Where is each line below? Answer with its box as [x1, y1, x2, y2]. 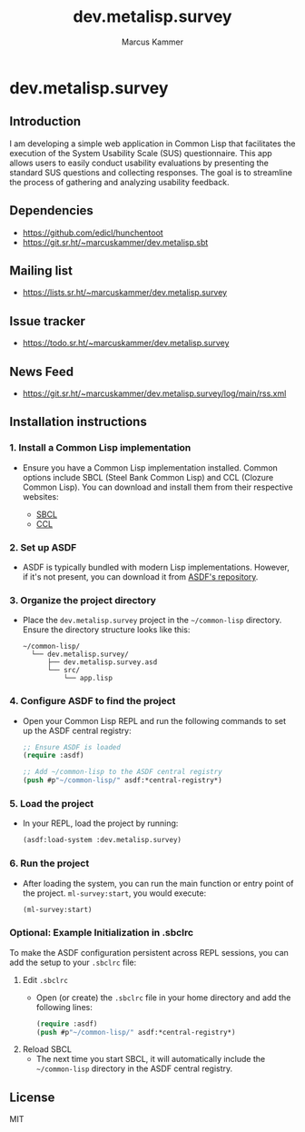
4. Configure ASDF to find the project [9, 695, 176, 708]
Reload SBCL [22, 1044, 73, 1055]
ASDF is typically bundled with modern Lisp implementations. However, [22, 561, 290, 572]
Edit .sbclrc [22, 974, 68, 985]
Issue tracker [9, 313, 86, 329]
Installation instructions [9, 414, 147, 430]
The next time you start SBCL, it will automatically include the [35, 1054, 266, 1065]
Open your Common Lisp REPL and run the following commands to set [22, 715, 287, 726]
